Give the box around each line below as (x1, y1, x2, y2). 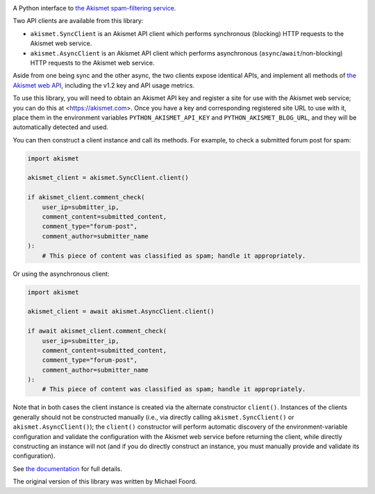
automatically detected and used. (12, 123, 109, 131)
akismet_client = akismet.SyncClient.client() (27, 174, 189, 182)
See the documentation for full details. (12, 464, 123, 472)
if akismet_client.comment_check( (27, 193, 145, 201)
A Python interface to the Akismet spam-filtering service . (12, 4, 176, 12)
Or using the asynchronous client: (12, 270, 110, 278)
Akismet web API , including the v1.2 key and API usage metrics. (12, 81, 194, 90)
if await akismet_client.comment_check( (27, 327, 167, 335)
